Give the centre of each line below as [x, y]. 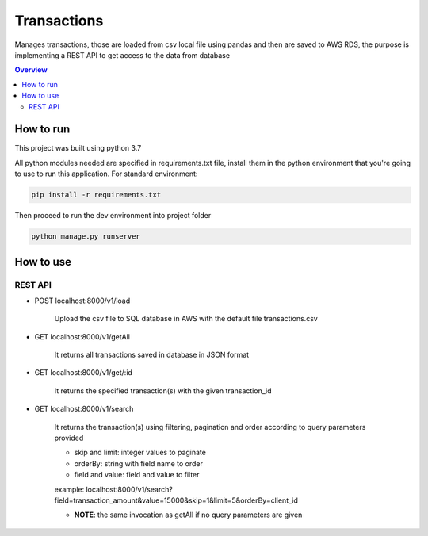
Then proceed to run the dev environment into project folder [113, 216]
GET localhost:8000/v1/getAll [82, 336]
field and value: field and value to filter [137, 475]
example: [69, 489]
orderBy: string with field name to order [139, 463]
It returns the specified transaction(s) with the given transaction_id [163, 391]
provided [69, 438]
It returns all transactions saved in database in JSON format [152, 355]
